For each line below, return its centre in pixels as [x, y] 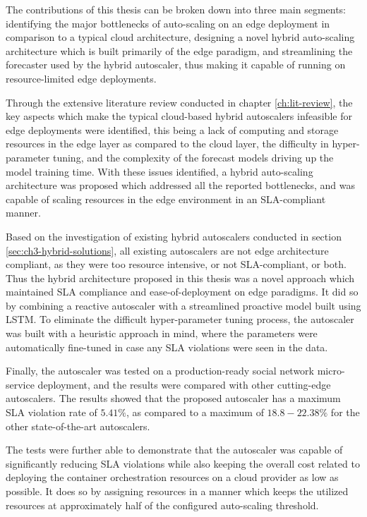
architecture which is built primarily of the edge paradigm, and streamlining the [179, 50]
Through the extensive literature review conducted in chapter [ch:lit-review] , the [179, 102]
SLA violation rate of [52, 412]
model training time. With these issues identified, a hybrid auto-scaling [160, 171]
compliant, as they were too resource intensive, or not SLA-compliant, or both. [176, 264]
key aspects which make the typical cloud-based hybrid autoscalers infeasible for [179, 116]
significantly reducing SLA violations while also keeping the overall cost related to [183, 463]
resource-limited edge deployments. [81, 78]
